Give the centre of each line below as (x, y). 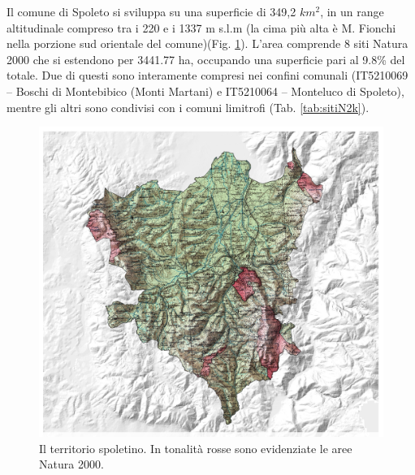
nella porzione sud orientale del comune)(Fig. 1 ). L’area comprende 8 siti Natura (207, 43)
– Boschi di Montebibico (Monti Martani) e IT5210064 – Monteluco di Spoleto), (205, 91)
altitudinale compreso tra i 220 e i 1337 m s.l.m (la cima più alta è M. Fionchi (201, 27)
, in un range (352, 11)
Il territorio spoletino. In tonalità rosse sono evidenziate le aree (196, 448)
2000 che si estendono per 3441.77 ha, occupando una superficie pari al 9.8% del (206, 59)
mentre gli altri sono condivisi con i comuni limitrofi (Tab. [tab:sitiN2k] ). (188, 107)
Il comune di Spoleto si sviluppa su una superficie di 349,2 (151, 11)
